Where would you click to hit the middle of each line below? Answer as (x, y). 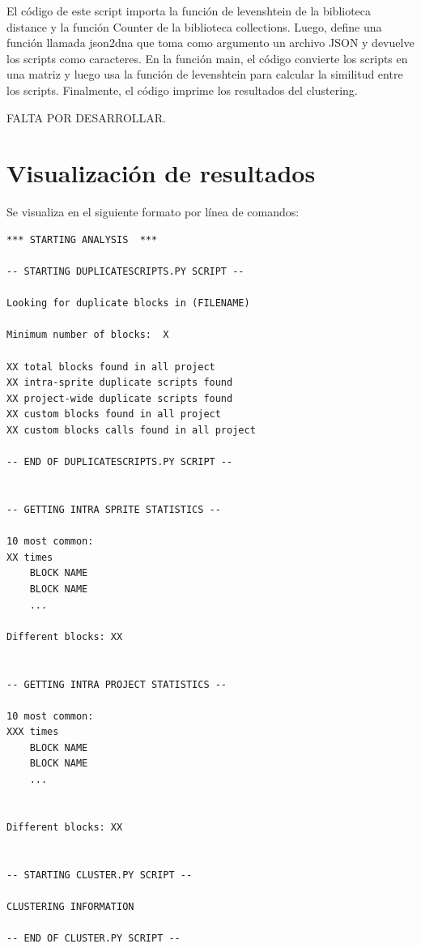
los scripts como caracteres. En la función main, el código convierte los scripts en (207, 58)
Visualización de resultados (161, 173)
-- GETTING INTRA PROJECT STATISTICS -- (117, 684)
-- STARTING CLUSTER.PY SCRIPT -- (100, 875)
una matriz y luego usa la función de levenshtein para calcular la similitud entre (205, 74)
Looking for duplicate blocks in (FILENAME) (128, 303)
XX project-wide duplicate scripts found (120, 398)
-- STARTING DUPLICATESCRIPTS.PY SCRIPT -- (125, 272)
